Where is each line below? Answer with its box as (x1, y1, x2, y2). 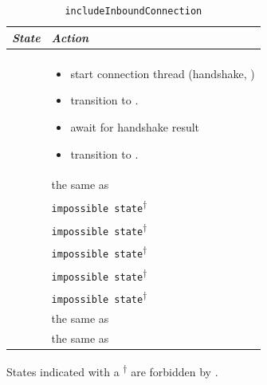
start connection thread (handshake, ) (70, 65, 255, 81)
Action (51, 29, 89, 45)
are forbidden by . (131, 363, 218, 379)
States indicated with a (6, 363, 120, 379)
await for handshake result (70, 118, 200, 135)
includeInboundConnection (65, 6, 202, 17)
